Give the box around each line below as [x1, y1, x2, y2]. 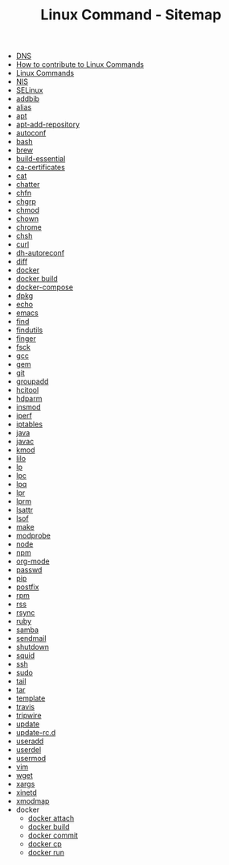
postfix [15, 582, 39, 592]
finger [15, 334, 36, 343]
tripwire [15, 711, 42, 721]
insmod [15, 402, 42, 412]
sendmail [15, 634, 47, 643]
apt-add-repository [15, 119, 80, 130]
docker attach [27, 813, 75, 823]
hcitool [15, 385, 39, 395]
